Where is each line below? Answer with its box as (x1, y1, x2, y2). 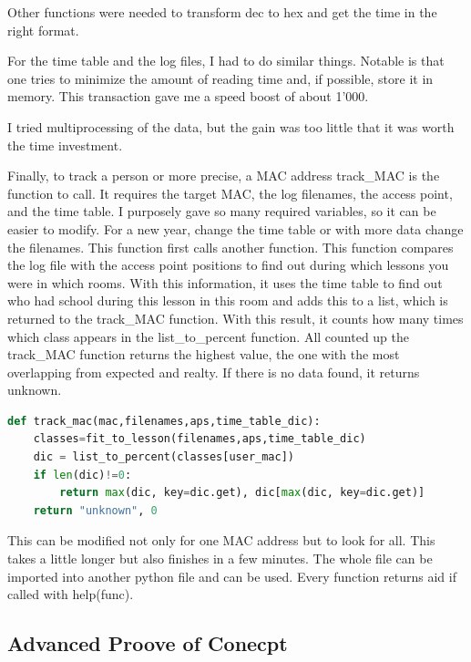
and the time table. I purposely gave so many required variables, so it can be (7, 202, 436, 221)
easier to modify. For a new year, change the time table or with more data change (7, 219, 464, 238)
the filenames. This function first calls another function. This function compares (7, 237, 454, 256)
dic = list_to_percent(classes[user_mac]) (33, 450, 295, 464)
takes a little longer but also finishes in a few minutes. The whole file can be (7, 549, 433, 568)
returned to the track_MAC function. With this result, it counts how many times (7, 308, 464, 327)
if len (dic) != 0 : (33, 468, 132, 481)
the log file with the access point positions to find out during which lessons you (7, 255, 449, 274)
